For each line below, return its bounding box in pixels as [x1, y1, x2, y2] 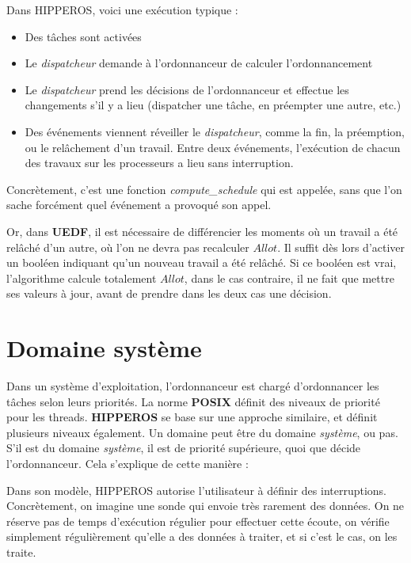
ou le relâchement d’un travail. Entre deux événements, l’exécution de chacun [25, 139, 401, 155]
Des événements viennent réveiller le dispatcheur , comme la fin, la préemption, [25, 123, 405, 139]
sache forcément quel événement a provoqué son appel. [6, 196, 272, 213]
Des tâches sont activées [25, 28, 142, 44]
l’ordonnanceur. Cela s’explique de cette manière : [6, 455, 249, 471]
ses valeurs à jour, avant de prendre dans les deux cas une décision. [6, 285, 332, 302]
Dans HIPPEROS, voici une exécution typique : [6, 2, 238, 17]
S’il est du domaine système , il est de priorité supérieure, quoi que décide [6, 439, 361, 456]
